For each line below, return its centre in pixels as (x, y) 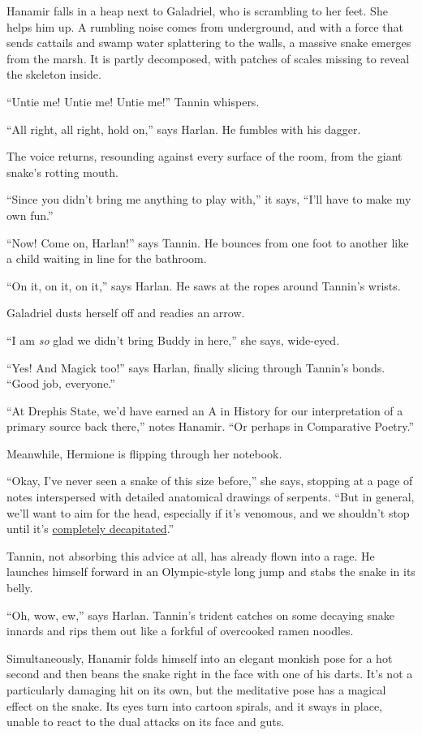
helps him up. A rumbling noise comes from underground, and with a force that (205, 26)
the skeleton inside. (54, 74)
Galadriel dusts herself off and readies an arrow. (126, 313)
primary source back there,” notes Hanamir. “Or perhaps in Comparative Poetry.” (211, 426)
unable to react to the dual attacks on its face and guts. (146, 722)
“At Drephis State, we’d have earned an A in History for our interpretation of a (205, 410)
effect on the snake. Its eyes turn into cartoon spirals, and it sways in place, (194, 705)
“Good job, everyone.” (61, 383)
